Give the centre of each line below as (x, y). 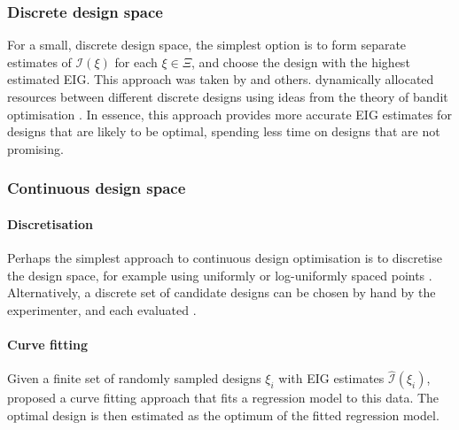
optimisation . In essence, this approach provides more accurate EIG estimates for (229, 114)
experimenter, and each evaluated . (102, 309)
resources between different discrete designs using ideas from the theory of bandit (228, 96)
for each (136, 61)
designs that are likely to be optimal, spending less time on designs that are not (224, 131)
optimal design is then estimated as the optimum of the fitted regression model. (223, 415)
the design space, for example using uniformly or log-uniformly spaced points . (220, 275)
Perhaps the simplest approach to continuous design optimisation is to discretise (225, 258)
